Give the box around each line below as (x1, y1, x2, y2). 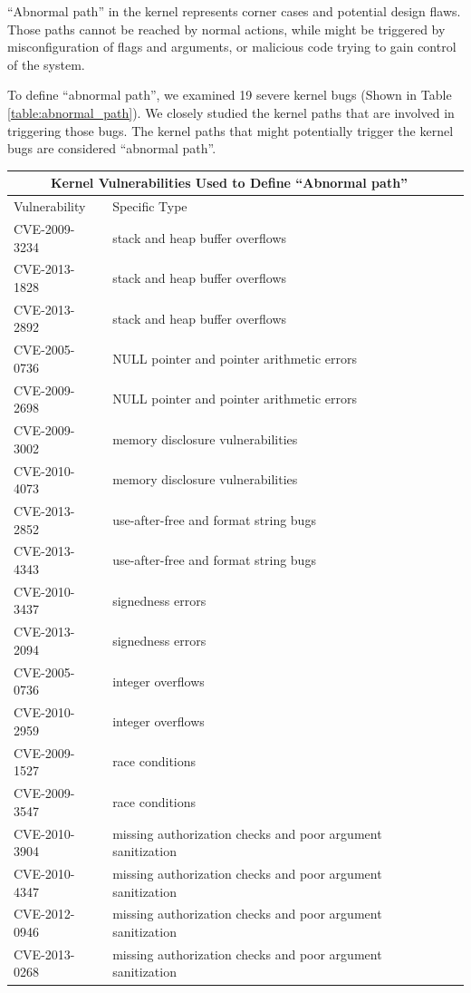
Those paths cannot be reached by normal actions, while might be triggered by (7, 19, 446, 38)
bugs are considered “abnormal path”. (7, 139, 216, 158)
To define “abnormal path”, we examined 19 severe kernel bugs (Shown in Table (7, 85, 452, 104)
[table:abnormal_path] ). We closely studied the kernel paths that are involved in (7, 102, 455, 122)
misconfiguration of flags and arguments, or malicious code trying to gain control (7, 37, 457, 56)
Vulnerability (14, 197, 86, 216)
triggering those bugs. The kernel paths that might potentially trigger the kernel (7, 121, 454, 140)
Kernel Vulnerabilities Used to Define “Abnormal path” (50, 173, 409, 192)
